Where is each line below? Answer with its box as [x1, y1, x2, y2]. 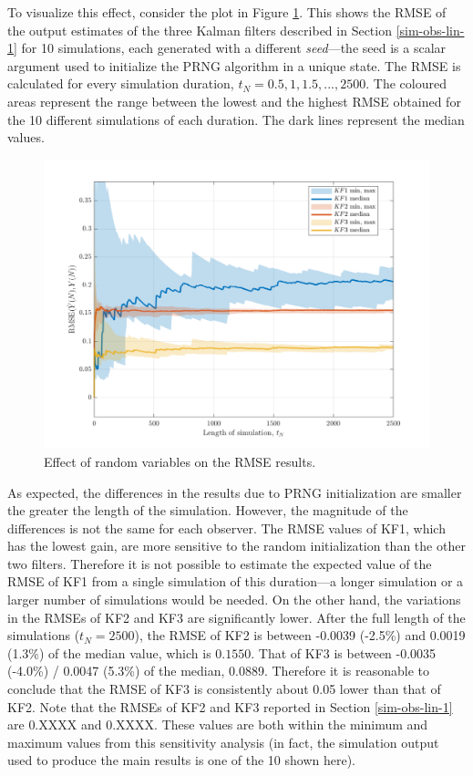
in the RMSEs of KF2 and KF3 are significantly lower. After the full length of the [7, 607, 466, 626]
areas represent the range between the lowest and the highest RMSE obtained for [7, 91, 461, 110]
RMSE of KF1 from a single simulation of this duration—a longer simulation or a [7, 572, 464, 591]
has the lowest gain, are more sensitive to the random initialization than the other [7, 536, 466, 555]
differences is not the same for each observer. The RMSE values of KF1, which [7, 518, 446, 537]
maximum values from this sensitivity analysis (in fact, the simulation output [7, 732, 439, 751]
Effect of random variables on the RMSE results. [44, 451, 316, 471]
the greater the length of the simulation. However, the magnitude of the [7, 501, 408, 520]
